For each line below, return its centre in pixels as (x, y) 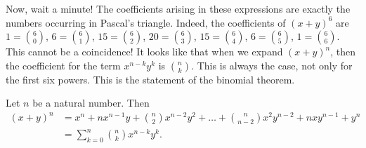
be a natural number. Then (91, 103)
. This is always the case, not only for (272, 65)
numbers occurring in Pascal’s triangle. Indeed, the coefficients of (146, 22)
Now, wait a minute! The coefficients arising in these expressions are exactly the (178, 8)
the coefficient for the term (63, 65)
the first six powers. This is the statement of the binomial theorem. (150, 79)
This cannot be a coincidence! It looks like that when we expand (144, 52)
